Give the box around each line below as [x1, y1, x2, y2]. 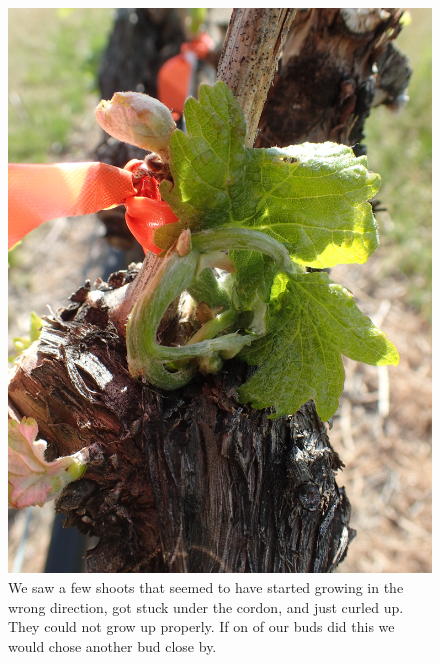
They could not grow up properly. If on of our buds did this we [8, 616, 395, 637]
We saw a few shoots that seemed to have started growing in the [8, 576, 404, 597]
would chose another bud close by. [8, 635, 217, 656]
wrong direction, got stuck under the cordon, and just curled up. [8, 596, 404, 617]
